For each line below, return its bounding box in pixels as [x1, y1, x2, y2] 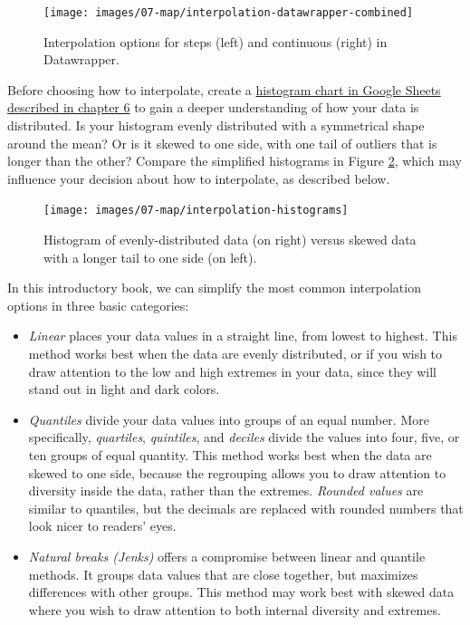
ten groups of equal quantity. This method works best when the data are [28, 446, 432, 464]
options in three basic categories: [7, 295, 189, 314]
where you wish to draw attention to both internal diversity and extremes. [28, 600, 441, 619]
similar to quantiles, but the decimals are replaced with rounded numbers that [28, 498, 464, 517]
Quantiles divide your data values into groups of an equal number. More [28, 409, 429, 428]
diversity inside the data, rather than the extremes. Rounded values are [28, 481, 424, 500]
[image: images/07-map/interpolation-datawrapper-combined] [43, 6, 414, 19]
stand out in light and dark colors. [28, 380, 220, 399]
